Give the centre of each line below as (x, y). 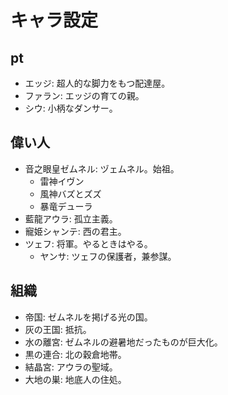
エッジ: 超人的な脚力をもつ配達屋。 (97, 83)
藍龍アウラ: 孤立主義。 (71, 218)
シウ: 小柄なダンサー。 (71, 108)
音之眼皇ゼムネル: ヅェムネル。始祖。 (102, 168)
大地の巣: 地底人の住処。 (75, 379)
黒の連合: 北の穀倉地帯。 (75, 354)
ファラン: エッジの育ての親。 (84, 95)
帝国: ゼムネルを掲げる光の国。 (88, 317)
